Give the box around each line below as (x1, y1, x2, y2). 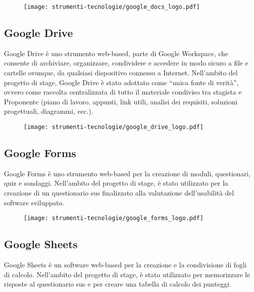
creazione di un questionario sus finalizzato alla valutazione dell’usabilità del (4, 188, 234, 198)
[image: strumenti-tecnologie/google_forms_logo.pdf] (24, 215, 204, 222)
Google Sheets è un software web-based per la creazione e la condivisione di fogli (4, 260, 247, 270)
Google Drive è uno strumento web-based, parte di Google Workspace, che (4, 48, 228, 58)
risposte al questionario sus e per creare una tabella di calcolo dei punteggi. (4, 279, 231, 289)
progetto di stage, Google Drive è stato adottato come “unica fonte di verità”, (4, 77, 239, 87)
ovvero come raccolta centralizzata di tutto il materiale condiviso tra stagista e (4, 87, 242, 97)
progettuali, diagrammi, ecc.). (4, 106, 94, 116)
